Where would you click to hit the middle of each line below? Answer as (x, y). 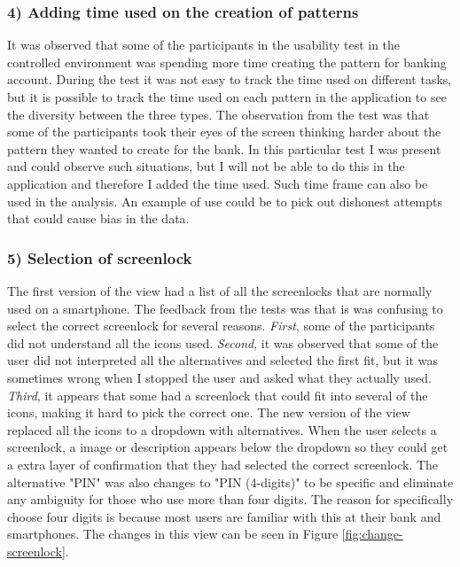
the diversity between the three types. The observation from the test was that (218, 114)
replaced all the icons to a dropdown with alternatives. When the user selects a (222, 429)
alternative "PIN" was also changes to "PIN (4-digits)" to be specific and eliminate (230, 482)
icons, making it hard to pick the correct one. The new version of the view (209, 412)
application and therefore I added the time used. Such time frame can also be (218, 183)
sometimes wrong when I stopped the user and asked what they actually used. (219, 377)
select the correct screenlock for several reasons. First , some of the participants (221, 326)
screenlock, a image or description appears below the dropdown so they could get (228, 447)
